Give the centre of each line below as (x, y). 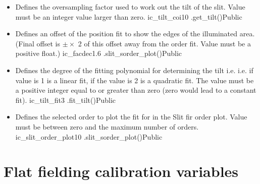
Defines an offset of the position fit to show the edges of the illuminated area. (135, 34)
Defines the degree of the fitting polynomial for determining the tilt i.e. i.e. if (134, 70)
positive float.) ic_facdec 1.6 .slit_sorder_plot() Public (99, 53)
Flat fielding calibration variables (121, 171)
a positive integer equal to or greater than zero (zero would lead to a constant (136, 90)
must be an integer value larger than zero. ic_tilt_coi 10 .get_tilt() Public (129, 16)
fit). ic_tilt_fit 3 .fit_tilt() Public (66, 100)
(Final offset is (38, 43)
